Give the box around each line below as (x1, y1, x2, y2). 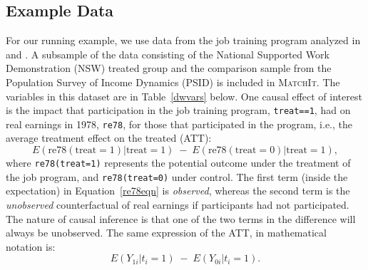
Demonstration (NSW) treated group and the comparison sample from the (6, 61, 332, 76)
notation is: (6, 239, 56, 254)
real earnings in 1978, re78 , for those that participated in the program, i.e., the (6, 116, 353, 131)
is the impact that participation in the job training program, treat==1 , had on (6, 103, 351, 118)
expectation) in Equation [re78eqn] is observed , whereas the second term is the (6, 183, 350, 198)
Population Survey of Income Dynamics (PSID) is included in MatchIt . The (6, 74, 340, 89)
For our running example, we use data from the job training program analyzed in (6, 33, 361, 48)
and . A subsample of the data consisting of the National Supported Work (6, 46, 329, 61)
